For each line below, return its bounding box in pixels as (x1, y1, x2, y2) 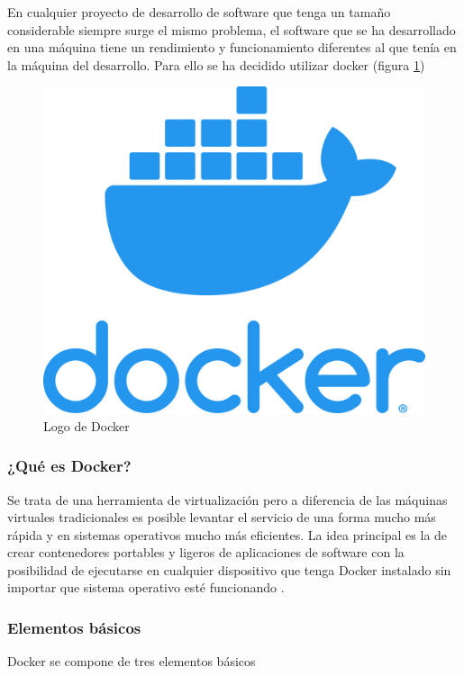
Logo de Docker (43, 416, 130, 435)
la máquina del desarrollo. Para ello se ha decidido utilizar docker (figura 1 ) (7, 55, 425, 74)
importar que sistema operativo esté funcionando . (7, 578, 285, 597)
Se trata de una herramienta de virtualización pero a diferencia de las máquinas (7, 490, 448, 509)
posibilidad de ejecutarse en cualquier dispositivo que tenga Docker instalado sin (7, 560, 451, 579)
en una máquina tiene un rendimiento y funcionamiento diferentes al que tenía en (7, 38, 457, 57)
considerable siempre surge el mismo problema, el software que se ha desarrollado (7, 20, 456, 39)
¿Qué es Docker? (7, 455, 132, 477)
